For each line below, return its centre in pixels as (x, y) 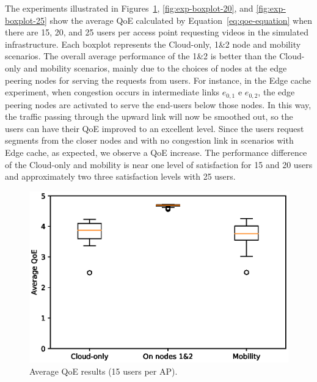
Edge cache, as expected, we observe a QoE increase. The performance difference (156, 152)
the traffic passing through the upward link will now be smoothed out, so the (149, 116)
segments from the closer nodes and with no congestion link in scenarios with (149, 140)
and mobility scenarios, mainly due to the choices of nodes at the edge (155, 68)
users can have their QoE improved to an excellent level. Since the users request (155, 128)
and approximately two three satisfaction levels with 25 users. (120, 176)
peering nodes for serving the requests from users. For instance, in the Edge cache (158, 80)
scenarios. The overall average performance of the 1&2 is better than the (141, 56)
